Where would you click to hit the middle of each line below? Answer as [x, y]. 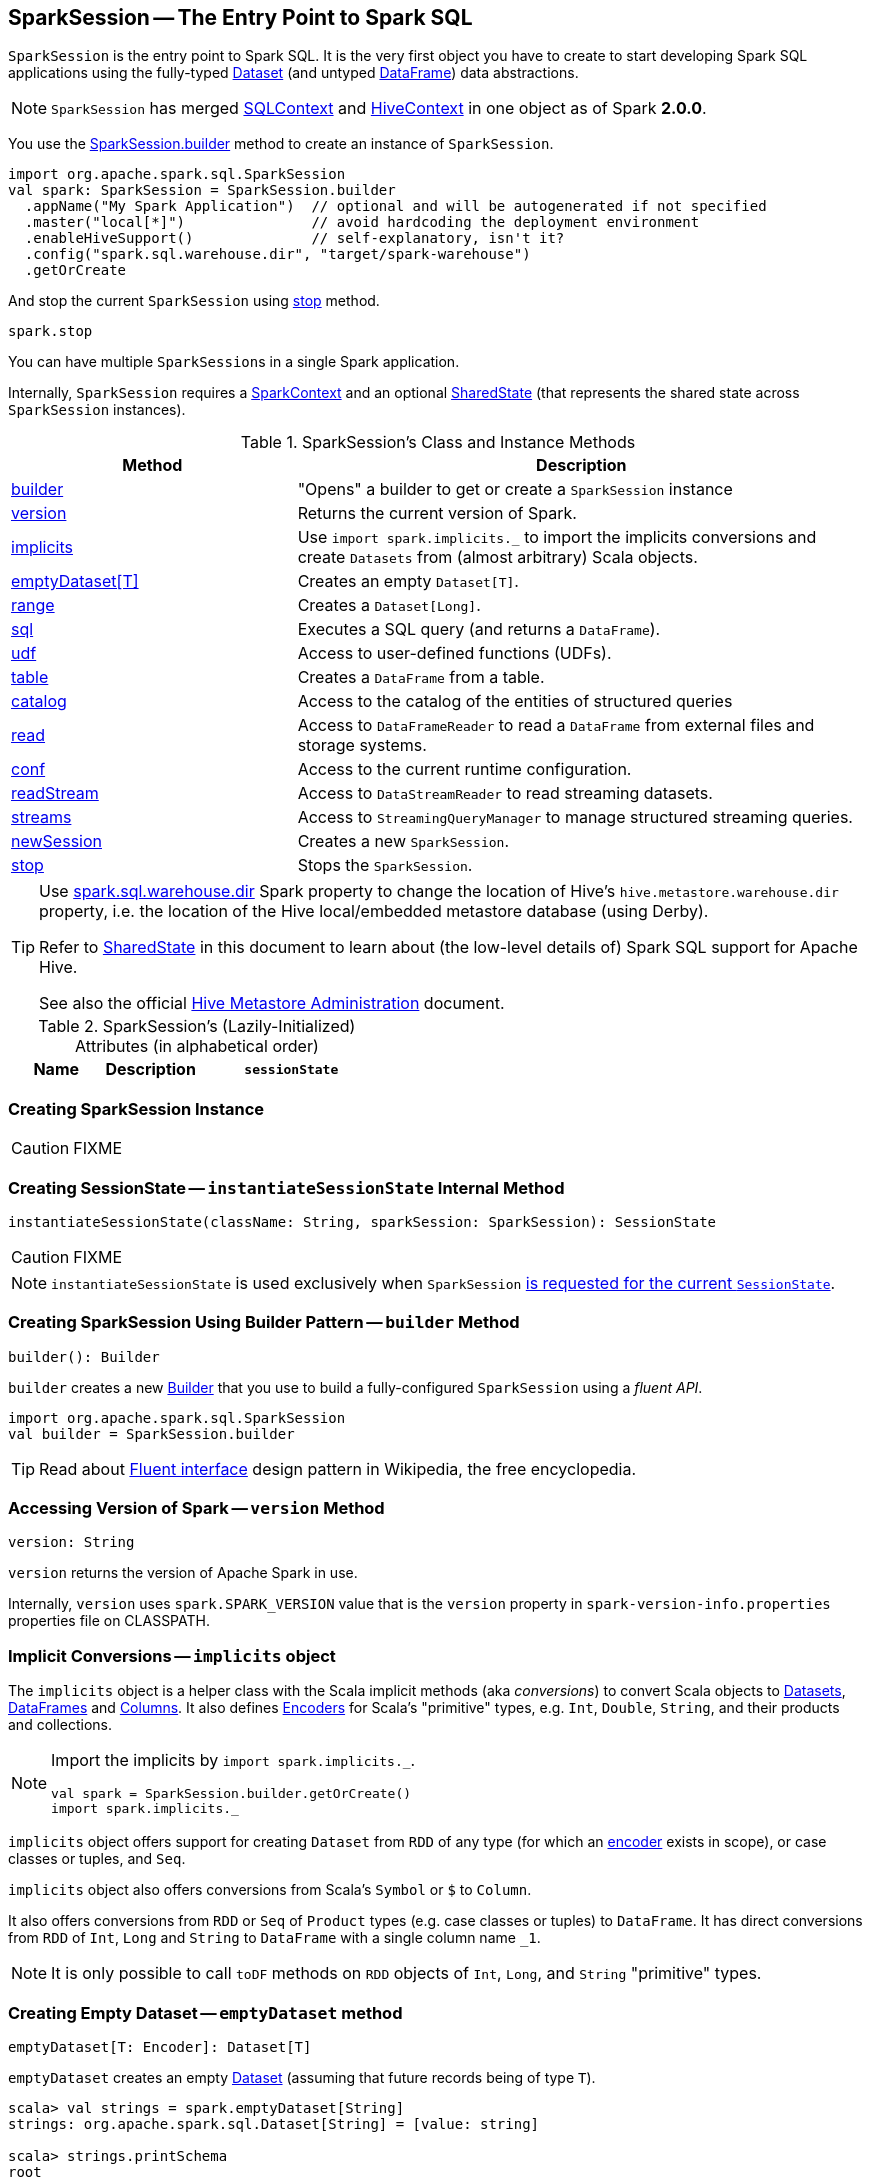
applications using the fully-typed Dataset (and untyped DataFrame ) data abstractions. [293, 73]
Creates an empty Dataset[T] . [408, 581]
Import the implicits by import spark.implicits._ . [233, 1760]
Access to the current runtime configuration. [464, 769]
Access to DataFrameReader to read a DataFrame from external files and [556, 725]
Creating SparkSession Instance [136, 1108]
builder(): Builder [84, 1356]
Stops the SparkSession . [385, 865]
